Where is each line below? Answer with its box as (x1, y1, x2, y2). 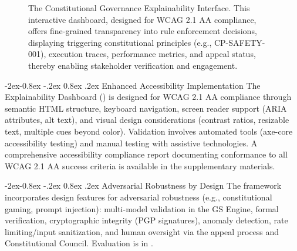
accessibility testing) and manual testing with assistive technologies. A (5, 136, 258, 149)
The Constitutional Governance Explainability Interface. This (28, 2, 250, 14)
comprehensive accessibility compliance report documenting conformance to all (5, 148, 288, 160)
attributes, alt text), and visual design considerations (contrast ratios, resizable (5, 113, 289, 126)
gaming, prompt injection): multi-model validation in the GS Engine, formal (5, 202, 279, 215)
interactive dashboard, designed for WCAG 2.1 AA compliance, (28, 13, 256, 25)
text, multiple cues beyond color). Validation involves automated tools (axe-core (5, 125, 293, 137)
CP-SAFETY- (214, 36, 265, 48)
